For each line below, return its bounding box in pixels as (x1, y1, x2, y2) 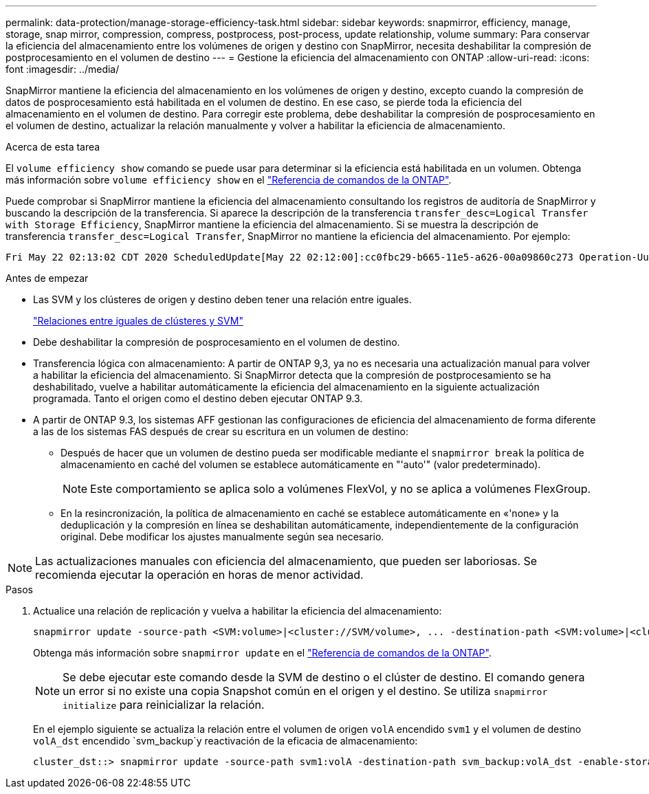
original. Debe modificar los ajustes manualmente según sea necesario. (60, 531, 384, 542)
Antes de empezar (5, 272, 89, 284)
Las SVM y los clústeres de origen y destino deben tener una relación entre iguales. (33, 294, 412, 305)
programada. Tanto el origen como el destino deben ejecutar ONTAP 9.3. (33, 393, 363, 404)
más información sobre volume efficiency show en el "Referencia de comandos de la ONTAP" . (5, 174, 452, 186)
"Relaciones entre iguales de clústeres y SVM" (33, 315, 243, 327)
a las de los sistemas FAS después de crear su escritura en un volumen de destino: (33, 426, 408, 437)
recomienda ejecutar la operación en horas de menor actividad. (35, 568, 364, 582)
